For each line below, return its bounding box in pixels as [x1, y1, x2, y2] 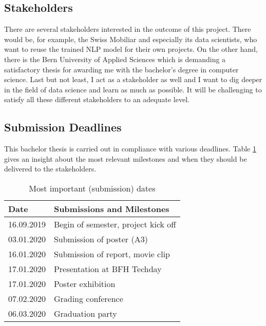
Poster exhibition [53, 277, 116, 290]
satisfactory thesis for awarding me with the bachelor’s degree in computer [4, 64, 239, 74]
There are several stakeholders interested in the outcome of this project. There [4, 24, 251, 34]
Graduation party [53, 307, 117, 319]
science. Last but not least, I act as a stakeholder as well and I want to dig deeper [4, 74, 262, 85]
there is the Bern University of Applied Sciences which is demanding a [4, 53, 226, 64]
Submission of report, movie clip [53, 247, 170, 260]
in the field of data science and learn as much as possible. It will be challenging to [4, 84, 262, 94]
